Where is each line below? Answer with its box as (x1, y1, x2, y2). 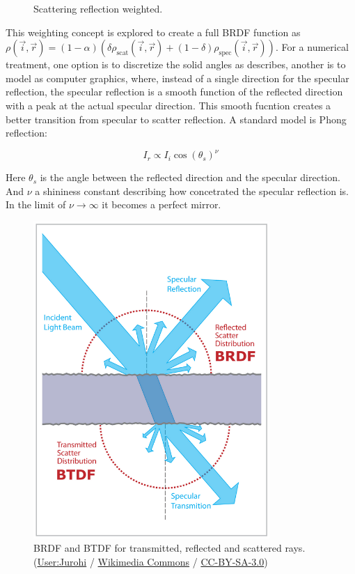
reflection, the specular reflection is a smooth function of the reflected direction (6, 84, 343, 99)
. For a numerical (275, 40, 349, 54)
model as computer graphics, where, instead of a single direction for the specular (6, 70, 349, 85)
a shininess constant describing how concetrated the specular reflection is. (35, 183, 349, 198)
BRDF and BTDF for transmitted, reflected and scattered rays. (33, 541, 306, 555)
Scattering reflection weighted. (33, 1, 163, 15)
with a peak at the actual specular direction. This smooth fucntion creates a (6, 98, 331, 112)
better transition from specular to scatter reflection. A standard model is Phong (6, 111, 347, 126)
